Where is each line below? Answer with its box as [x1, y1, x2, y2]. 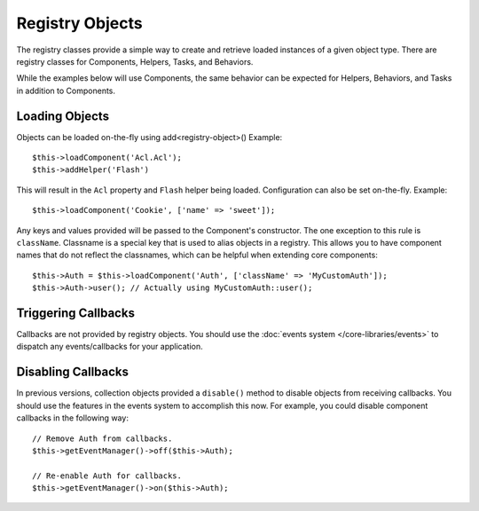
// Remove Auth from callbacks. [32, 433, 173, 444]
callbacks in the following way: [16, 413, 129, 423]
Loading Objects [16, 108, 110, 123]
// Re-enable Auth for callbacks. [32, 470, 182, 481]
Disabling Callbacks [16, 365, 129, 380]
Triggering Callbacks [16, 305, 135, 320]
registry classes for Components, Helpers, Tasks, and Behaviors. [16, 56, 254, 67]
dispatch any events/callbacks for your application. [16, 342, 203, 352]
